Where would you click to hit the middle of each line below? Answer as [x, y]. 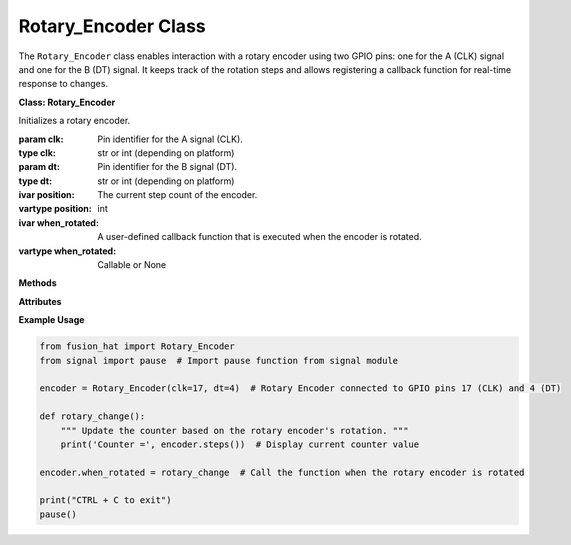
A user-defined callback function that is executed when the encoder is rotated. [259, 237]
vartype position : [55, 209]
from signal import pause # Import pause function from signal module [219, 360]
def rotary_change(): [92, 416]
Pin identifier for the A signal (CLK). [170, 139]
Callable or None [132, 265]
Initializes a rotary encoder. [74, 121]
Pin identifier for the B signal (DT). [167, 167]
